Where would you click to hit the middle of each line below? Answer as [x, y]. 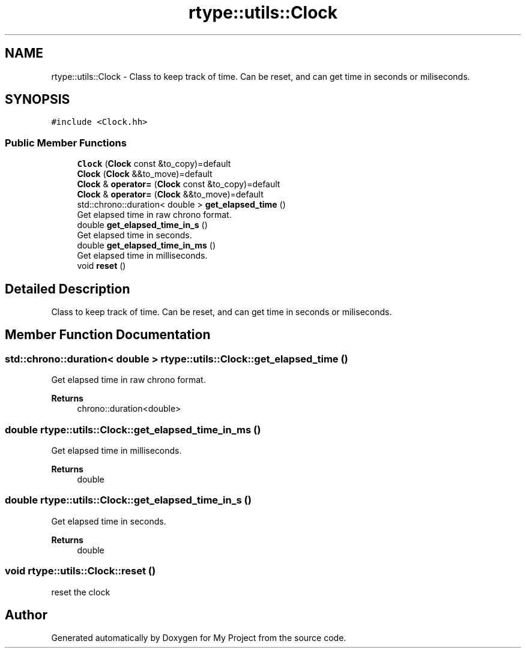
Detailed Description [68, 289]
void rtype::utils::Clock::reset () [80, 571]
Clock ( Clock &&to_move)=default [145, 174]
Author [26, 615]
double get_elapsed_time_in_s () [142, 225]
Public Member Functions [66, 143]
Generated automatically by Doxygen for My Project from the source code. [199, 638]
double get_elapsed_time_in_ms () [147, 245]
